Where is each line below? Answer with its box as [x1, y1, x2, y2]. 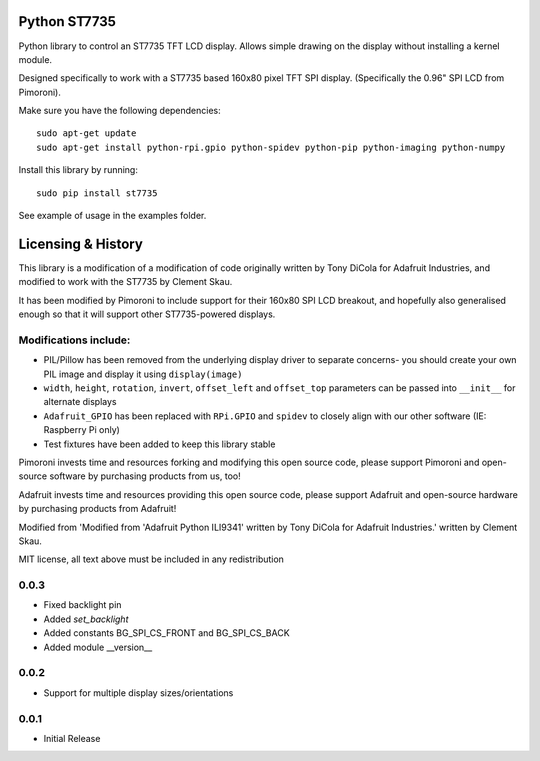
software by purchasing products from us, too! [49, 470, 241, 482]
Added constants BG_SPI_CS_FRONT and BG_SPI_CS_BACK [43, 627, 290, 639]
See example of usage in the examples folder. [18, 210, 207, 222]
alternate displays [43, 396, 117, 408]
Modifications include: [18, 333, 131, 347]
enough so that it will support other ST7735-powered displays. [18, 308, 276, 320]
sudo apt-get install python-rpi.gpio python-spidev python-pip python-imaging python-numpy [36, 141, 506, 153]
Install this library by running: [18, 164, 139, 176]
